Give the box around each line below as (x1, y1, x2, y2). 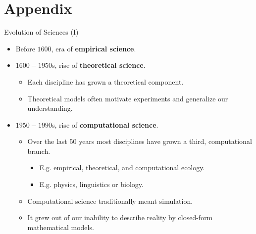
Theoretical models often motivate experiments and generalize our (27, 93, 228, 103)
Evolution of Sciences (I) (4, 27, 79, 37)
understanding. (27, 103, 73, 113)
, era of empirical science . (51, 43, 136, 53)
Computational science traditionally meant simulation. (27, 195, 193, 206)
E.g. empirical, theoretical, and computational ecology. (39, 162, 205, 173)
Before (15, 43, 35, 53)
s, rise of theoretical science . (51, 60, 146, 70)
